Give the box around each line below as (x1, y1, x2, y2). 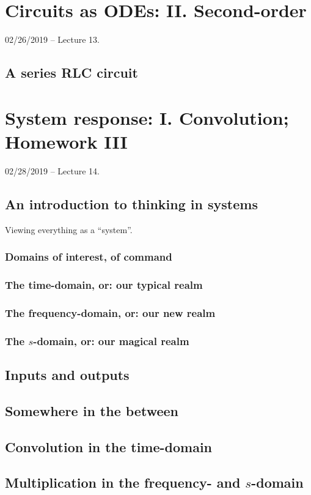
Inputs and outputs (5, 365, 130, 384)
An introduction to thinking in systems (5, 194, 258, 213)
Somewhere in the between (5, 401, 178, 420)
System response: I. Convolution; (5, 105, 289, 130)
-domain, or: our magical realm (33, 333, 189, 348)
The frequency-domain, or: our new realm (5, 305, 216, 320)
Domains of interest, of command (5, 249, 172, 264)
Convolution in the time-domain (5, 437, 213, 456)
